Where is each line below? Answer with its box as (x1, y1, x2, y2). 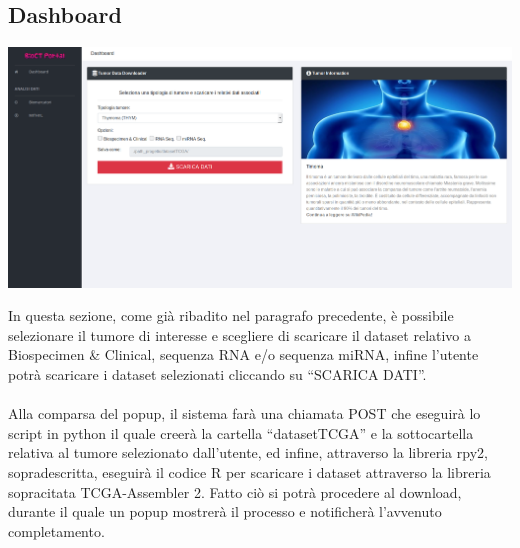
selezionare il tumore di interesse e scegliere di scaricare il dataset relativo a (8, 324, 472, 345)
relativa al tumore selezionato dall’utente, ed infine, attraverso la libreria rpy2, (8, 442, 488, 463)
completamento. (8, 520, 105, 541)
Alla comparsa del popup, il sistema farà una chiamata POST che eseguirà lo (8, 403, 481, 424)
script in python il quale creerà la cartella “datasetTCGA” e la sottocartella (8, 422, 474, 443)
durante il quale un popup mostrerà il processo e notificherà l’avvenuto (8, 501, 442, 522)
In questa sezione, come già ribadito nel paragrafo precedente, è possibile (8, 305, 454, 326)
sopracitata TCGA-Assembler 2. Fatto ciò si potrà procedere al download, (8, 481, 462, 502)
